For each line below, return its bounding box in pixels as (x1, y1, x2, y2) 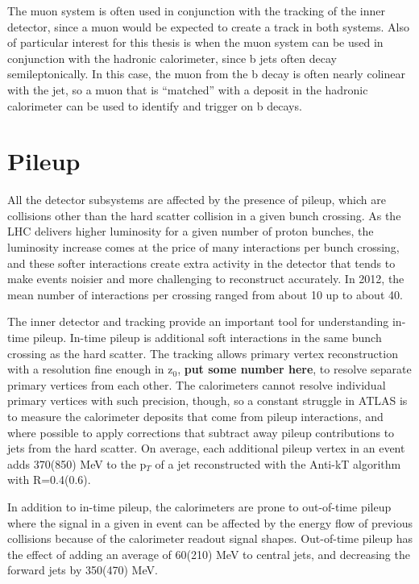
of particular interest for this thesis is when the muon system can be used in (7, 34, 384, 51)
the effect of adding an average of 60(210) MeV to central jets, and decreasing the (7, 545, 410, 562)
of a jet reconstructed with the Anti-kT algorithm (155, 455, 401, 472)
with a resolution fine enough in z (7, 361, 173, 378)
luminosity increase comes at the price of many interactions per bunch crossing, (7, 239, 400, 256)
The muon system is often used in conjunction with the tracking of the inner (7, 2, 385, 19)
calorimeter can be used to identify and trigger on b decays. (7, 97, 302, 114)
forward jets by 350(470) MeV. (7, 561, 158, 578)
